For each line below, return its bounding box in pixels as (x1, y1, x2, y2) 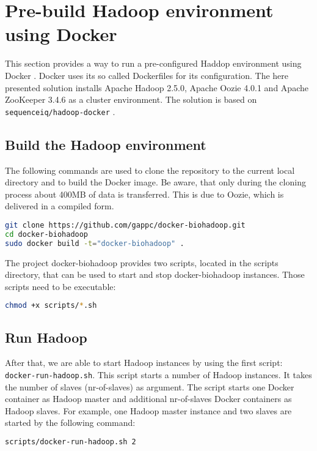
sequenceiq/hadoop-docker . (5, 105, 115, 117)
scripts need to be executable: (5, 280, 116, 293)
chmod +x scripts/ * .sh (5, 301, 97, 310)
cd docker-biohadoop (5, 229, 89, 239)
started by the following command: (5, 416, 136, 429)
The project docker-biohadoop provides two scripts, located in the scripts (5, 256, 279, 269)
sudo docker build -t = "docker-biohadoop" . (5, 239, 184, 248)
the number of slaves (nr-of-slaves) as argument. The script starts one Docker (5, 380, 294, 393)
